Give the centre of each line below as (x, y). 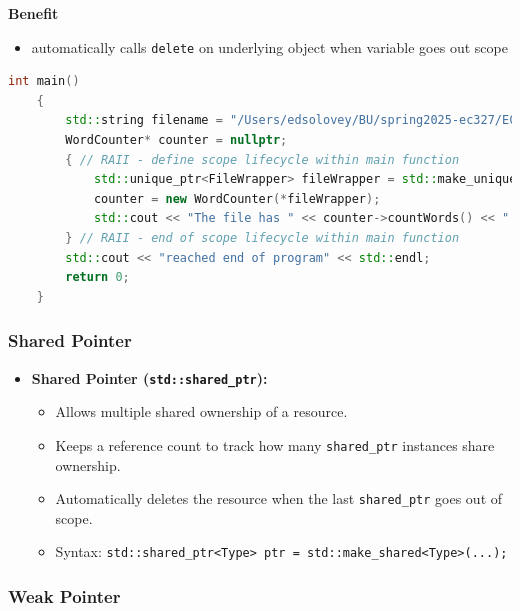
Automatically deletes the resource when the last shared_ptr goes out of (279, 498)
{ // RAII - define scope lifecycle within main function (262, 159)
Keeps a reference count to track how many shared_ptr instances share (275, 444)
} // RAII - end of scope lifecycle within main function (262, 238)
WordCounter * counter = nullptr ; (176, 140)
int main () (44, 81)
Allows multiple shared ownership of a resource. (201, 411)
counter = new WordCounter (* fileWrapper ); (237, 198)
